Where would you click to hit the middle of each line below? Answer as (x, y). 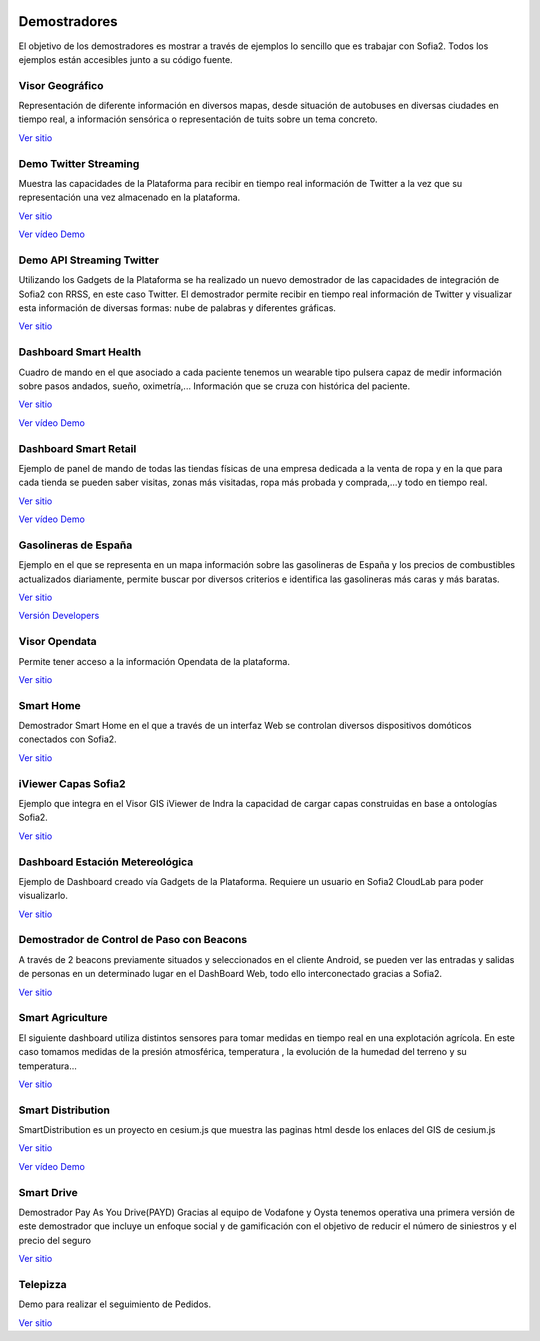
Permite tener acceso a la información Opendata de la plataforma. (154, 661)
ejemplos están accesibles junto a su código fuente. (126, 59)
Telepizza (42, 1284)
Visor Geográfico (61, 85)
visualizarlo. (43, 896)
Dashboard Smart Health (80, 352)
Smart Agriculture (63, 1018)
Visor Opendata (57, 642)
